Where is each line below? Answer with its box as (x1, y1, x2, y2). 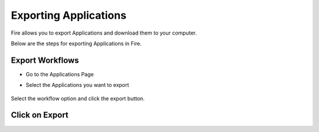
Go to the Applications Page (25, 70, 94, 77)
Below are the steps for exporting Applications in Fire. (11, 40, 142, 47)
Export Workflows (11, 55, 79, 65)
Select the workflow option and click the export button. (11, 94, 145, 102)
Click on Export (11, 110, 69, 120)
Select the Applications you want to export (25, 82, 129, 89)
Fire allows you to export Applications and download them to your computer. (11, 29, 197, 36)
